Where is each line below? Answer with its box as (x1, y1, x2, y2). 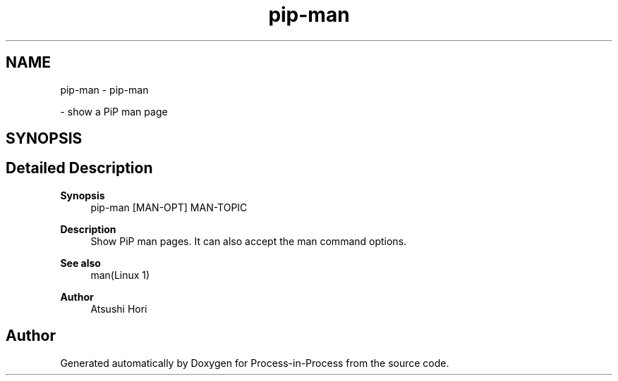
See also (60, 256, 101, 269)
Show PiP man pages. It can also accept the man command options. (90, 235, 407, 247)
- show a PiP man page (60, 105, 168, 118)
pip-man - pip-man (60, 83, 149, 96)
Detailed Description (6, 159, 153, 177)
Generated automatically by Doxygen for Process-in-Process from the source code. (60, 356, 449, 369)
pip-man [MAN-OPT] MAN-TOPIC (90, 201, 248, 213)
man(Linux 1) (90, 268, 150, 281)
